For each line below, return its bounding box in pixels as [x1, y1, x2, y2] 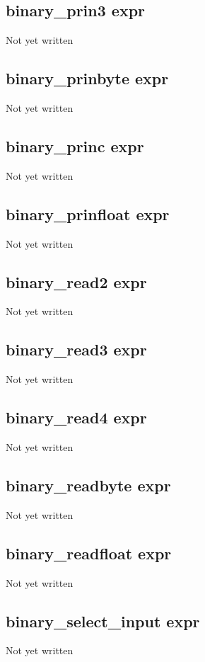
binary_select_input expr [6, 610, 200, 632]
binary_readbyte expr [6, 474, 171, 496]
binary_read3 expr [6, 338, 147, 360]
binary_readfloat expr [6, 542, 172, 564]
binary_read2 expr [6, 270, 147, 292]
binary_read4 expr [6, 406, 147, 428]
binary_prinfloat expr [6, 202, 170, 224]
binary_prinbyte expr [6, 67, 169, 89]
